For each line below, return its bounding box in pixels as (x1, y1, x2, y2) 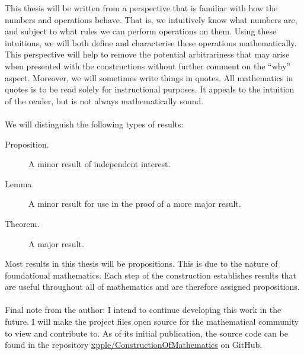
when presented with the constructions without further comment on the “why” (5, 59, 291, 72)
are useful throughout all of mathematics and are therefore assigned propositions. (5, 280, 300, 293)
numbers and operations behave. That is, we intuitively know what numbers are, (5, 13, 297, 25)
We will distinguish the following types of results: (5, 117, 184, 130)
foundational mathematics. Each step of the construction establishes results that (5, 268, 297, 281)
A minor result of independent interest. (28, 158, 171, 170)
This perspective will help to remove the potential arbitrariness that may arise (5, 48, 290, 60)
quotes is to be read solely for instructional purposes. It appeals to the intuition (5, 83, 295, 95)
